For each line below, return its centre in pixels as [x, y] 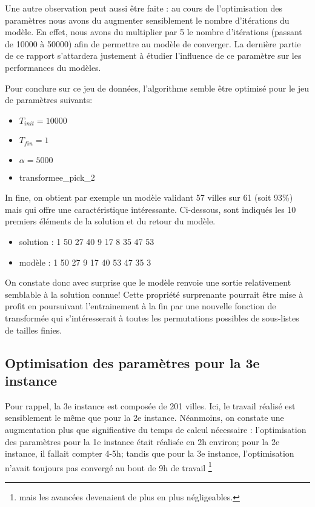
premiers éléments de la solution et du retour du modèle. [110, 221]
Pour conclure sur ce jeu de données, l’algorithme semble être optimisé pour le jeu [157, 88]
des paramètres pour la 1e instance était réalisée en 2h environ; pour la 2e [142, 441]
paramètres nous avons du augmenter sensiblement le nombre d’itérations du [147, 20]
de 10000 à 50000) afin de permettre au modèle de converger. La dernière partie [153, 43]
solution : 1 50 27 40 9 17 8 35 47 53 [87, 242]
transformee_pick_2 [57, 177]
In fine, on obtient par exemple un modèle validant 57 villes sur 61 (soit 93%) [149, 197]
